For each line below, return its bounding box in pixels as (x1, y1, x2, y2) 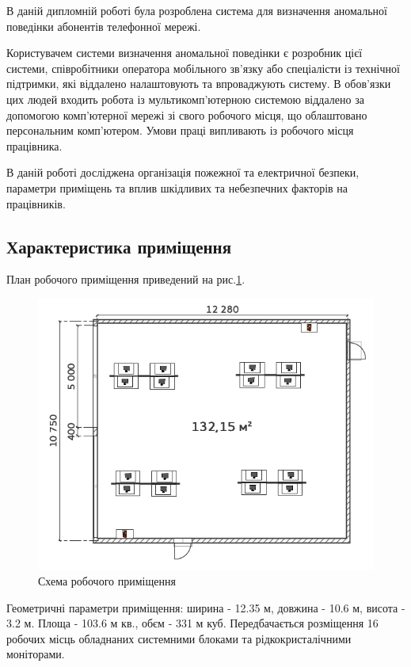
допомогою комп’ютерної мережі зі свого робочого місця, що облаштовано (6, 106, 367, 123)
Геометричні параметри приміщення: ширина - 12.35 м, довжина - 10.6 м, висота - (6, 599, 405, 616)
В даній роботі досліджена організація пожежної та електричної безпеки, (6, 164, 360, 181)
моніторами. (6, 646, 65, 662)
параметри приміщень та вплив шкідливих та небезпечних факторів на (6, 179, 348, 196)
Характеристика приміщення (6, 234, 232, 258)
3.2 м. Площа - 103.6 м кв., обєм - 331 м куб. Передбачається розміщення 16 (6, 615, 379, 631)
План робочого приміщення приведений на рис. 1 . (6, 271, 245, 288)
